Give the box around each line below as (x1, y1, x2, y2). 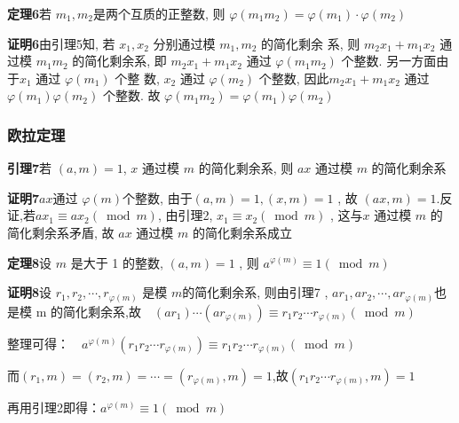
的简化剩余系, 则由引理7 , (182, 283, 328, 302)
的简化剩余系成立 (192, 223, 292, 241)
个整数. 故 (102, 86, 161, 105)
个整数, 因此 (258, 68, 329, 87)
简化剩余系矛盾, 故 (7, 223, 115, 241)
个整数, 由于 (123, 188, 193, 207)
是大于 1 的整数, (70, 253, 163, 271)
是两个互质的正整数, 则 (92, 4, 226, 22)
